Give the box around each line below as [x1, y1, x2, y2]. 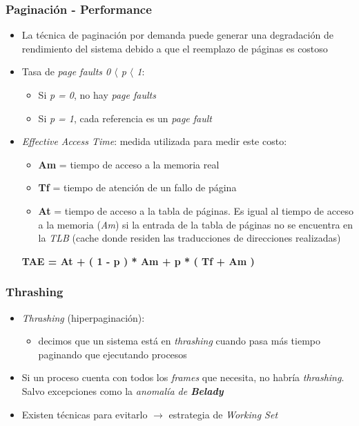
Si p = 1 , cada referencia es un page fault [38, 110, 213, 125]
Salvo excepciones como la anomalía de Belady [21, 383, 224, 398]
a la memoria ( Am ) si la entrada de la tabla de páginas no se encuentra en [38, 217, 353, 231]
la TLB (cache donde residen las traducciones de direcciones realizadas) [38, 231, 341, 245]
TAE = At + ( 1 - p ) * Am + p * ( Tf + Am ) [21, 253, 255, 268]
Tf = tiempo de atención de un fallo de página [38, 180, 237, 195]
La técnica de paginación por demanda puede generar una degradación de [21, 28, 333, 42]
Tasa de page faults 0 [21, 64, 111, 79]
